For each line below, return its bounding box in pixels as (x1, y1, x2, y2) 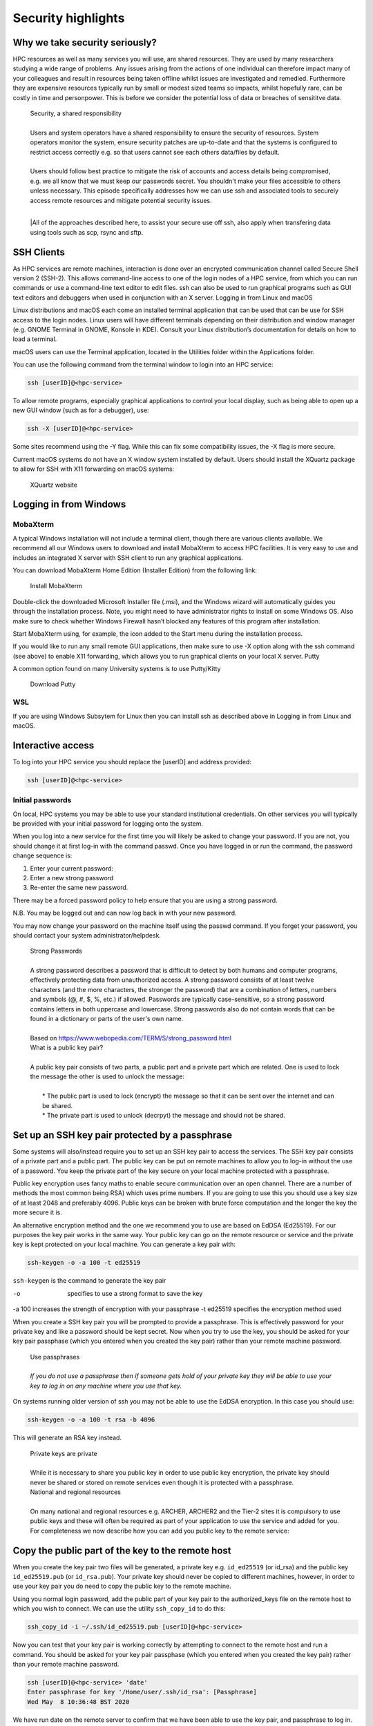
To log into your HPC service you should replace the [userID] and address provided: (12, 757, 252, 766)
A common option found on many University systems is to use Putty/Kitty (12, 665, 221, 673)
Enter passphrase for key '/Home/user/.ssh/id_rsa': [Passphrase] (27, 1688, 257, 1696)
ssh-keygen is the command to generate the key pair (12, 1277, 166, 1285)
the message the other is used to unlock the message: (30, 1072, 184, 1080)
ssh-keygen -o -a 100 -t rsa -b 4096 (27, 1416, 155, 1424)
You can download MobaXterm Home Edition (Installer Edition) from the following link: (12, 566, 258, 574)
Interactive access (12, 739, 95, 751)
